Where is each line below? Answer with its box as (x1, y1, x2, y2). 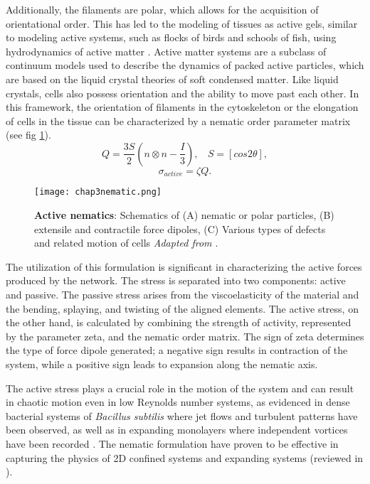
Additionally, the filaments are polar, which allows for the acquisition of (6, 2, 319, 16)
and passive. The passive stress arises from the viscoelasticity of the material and (6, 287, 359, 302)
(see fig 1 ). (6, 127, 51, 142)
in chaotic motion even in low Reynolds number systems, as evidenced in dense (6, 394, 350, 409)
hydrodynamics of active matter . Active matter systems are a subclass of (6, 43, 327, 58)
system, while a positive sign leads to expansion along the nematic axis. (6, 356, 318, 371)
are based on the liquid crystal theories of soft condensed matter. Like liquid (6, 71, 339, 86)
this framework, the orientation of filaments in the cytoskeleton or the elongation (6, 100, 359, 114)
